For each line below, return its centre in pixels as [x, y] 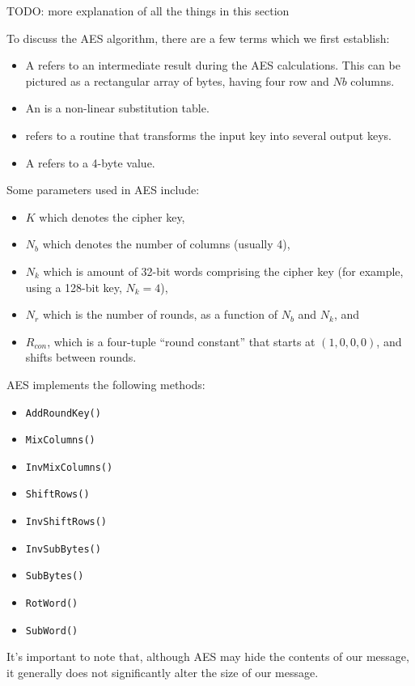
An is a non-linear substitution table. [117, 108]
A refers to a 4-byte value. [90, 162]
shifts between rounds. [81, 357]
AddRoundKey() [63, 413]
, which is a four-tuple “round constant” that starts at [181, 341]
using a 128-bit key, [74, 287]
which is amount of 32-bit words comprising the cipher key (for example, [223, 271]
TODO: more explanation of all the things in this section [148, 11]
